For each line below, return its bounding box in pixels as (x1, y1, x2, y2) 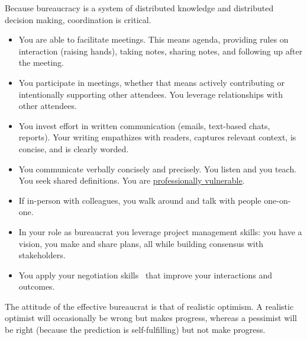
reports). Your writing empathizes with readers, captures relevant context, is (18, 131, 296, 143)
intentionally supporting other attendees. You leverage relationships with (18, 88, 283, 100)
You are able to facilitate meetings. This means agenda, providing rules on (18, 33, 289, 46)
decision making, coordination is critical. (5, 13, 151, 25)
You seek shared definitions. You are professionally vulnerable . (18, 174, 245, 187)
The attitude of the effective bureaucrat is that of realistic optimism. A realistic (5, 300, 294, 312)
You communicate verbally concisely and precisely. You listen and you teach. (18, 162, 297, 175)
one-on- (264, 194, 291, 206)
